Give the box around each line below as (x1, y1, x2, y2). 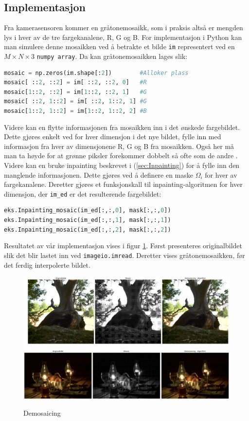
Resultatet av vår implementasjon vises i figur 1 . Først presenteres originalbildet (4, 240, 242, 251)
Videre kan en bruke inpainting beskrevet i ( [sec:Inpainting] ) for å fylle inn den (4, 160, 240, 170)
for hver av (205, 169, 237, 180)
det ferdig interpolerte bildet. (4, 259, 90, 270)
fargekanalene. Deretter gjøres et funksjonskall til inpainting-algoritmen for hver (4, 179, 243, 189)
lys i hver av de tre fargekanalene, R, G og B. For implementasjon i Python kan (4, 32, 242, 42)
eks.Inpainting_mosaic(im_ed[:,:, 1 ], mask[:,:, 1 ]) (4, 217, 171, 224)
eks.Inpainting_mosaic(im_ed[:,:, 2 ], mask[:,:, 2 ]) (4, 226, 171, 233)
